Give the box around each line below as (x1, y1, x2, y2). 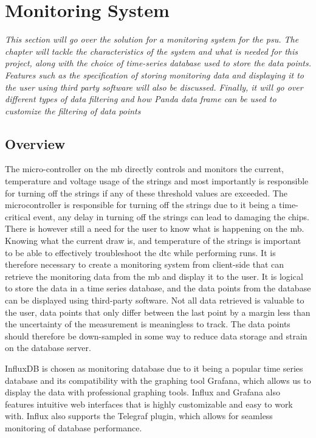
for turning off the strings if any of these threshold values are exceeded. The (5, 186, 287, 199)
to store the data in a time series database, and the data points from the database (5, 282, 311, 294)
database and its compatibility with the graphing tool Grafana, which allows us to (5, 374, 311, 386)
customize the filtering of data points (5, 104, 141, 117)
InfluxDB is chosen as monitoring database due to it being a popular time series (5, 361, 303, 374)
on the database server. (5, 341, 91, 354)
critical (5, 210, 31, 223)
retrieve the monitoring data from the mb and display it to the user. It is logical (5, 269, 303, 282)
